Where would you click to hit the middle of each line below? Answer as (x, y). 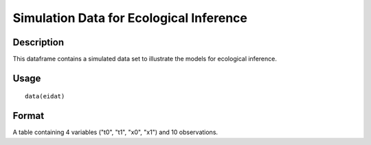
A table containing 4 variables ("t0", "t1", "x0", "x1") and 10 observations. (115, 132)
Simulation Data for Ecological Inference (130, 18)
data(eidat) (45, 97)
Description (38, 42)
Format (29, 116)
